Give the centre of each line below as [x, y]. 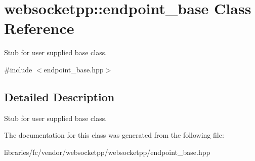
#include [18, 69]
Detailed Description [59, 96]
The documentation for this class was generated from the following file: [114, 135]
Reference [39, 28]
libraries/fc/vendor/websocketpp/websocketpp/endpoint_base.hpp [107, 152]
